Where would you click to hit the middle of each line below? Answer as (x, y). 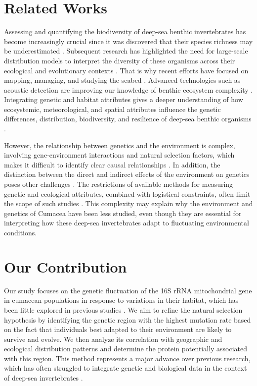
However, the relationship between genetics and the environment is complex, (120, 145)
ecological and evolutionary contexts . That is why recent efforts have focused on (126, 70)
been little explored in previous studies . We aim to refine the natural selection (123, 309)
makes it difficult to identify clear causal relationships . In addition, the (112, 164)
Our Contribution (65, 266)
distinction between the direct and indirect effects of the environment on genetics (127, 174)
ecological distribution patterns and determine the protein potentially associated (126, 349)
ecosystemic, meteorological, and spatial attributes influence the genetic (112, 109)
